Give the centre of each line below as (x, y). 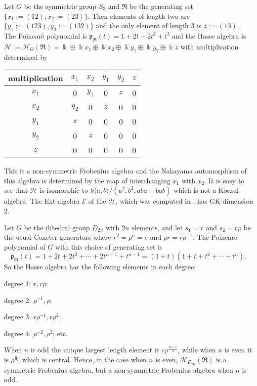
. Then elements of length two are (139, 16)
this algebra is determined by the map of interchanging (87, 180)
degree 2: (18, 300)
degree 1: (18, 283)
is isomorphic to (64, 190)
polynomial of (25, 246)
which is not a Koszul (206, 190)
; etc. (60, 333)
